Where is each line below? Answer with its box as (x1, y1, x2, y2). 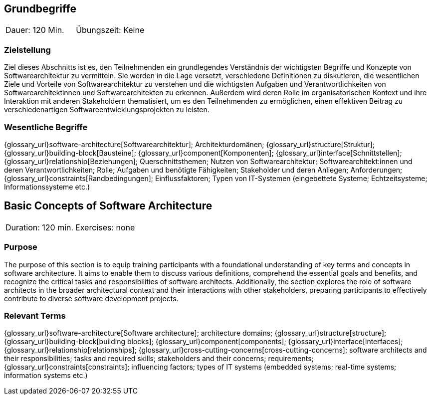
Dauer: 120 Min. (5, 25, 64, 35)
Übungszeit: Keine (76, 25, 145, 35)
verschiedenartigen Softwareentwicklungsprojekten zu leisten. (4, 105, 210, 114)
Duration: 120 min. (5, 222, 74, 232)
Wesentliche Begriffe (4, 122, 88, 132)
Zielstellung (4, 44, 51, 55)
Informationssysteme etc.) (4, 182, 90, 191)
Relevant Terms (4, 310, 66, 321)
